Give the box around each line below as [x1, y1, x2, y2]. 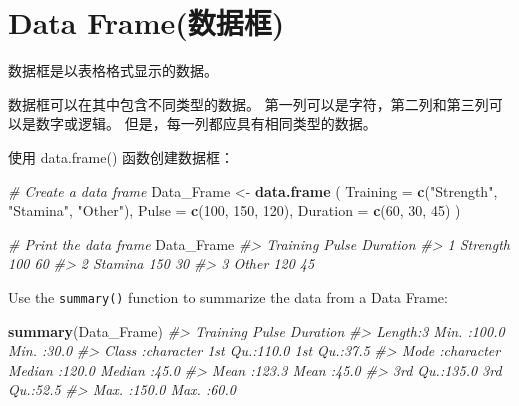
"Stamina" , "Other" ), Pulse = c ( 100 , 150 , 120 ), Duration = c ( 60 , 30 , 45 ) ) [8, 200, 461, 221]
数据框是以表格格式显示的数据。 [8, 60, 218, 81]
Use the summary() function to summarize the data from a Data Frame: [8, 286, 448, 307]
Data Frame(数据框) [8, 2, 285, 43]
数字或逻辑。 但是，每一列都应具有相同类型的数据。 [35, 113, 377, 134]
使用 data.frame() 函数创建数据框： [8, 146, 234, 167]
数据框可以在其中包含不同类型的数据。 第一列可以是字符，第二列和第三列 [8, 93, 489, 114]
